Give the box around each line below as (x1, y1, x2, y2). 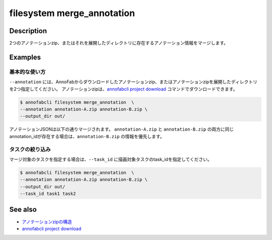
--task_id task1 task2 (20, 191, 76, 197)
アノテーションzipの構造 (22, 218, 73, 224)
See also (9, 205, 37, 214)
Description (9, 27, 47, 35)
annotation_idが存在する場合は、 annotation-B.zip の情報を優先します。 (9, 133, 165, 139)
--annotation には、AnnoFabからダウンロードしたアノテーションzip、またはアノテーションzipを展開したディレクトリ (9, 79, 258, 85)
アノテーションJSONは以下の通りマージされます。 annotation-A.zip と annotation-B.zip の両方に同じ (9, 126, 234, 133)
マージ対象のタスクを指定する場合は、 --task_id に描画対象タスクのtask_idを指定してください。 (9, 156, 213, 162)
